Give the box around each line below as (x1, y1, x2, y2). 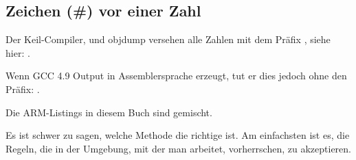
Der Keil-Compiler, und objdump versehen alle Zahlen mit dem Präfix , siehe (5, 32, 331, 46)
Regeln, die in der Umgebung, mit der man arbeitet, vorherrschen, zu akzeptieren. (5, 141, 351, 155)
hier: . (5, 45, 30, 59)
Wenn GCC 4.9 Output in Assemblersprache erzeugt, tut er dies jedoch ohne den (5, 68, 347, 83)
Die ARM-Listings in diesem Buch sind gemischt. (5, 105, 212, 119)
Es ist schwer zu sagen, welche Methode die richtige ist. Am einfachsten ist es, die (5, 128, 350, 142)
